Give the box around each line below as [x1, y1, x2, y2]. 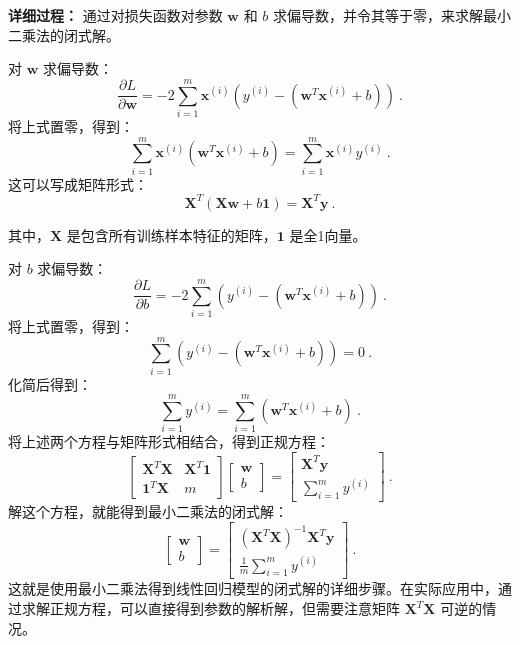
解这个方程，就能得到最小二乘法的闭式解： [8, 500, 288, 521]
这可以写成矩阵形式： [8, 173, 148, 194]
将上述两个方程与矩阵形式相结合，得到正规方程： [8, 431, 330, 452]
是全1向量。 [289, 224, 367, 245]
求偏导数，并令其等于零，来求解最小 [272, 5, 511, 25]
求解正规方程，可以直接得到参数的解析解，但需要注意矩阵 [21, 598, 400, 618]
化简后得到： [8, 373, 92, 394]
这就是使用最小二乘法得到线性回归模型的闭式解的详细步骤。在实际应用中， [8, 578, 498, 599]
